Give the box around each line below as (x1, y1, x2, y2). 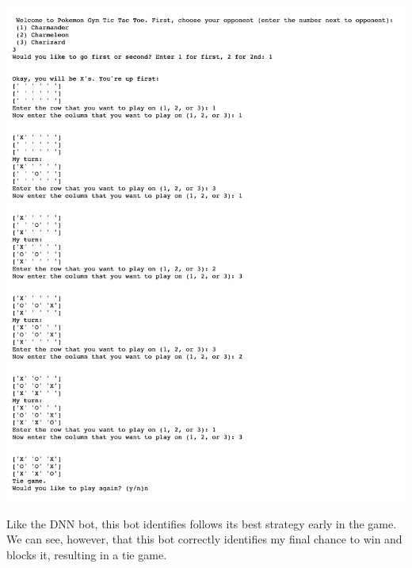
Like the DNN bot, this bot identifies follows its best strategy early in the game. (6, 515, 397, 532)
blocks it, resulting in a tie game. (6, 546, 167, 562)
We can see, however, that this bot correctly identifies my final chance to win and (6, 531, 402, 547)
